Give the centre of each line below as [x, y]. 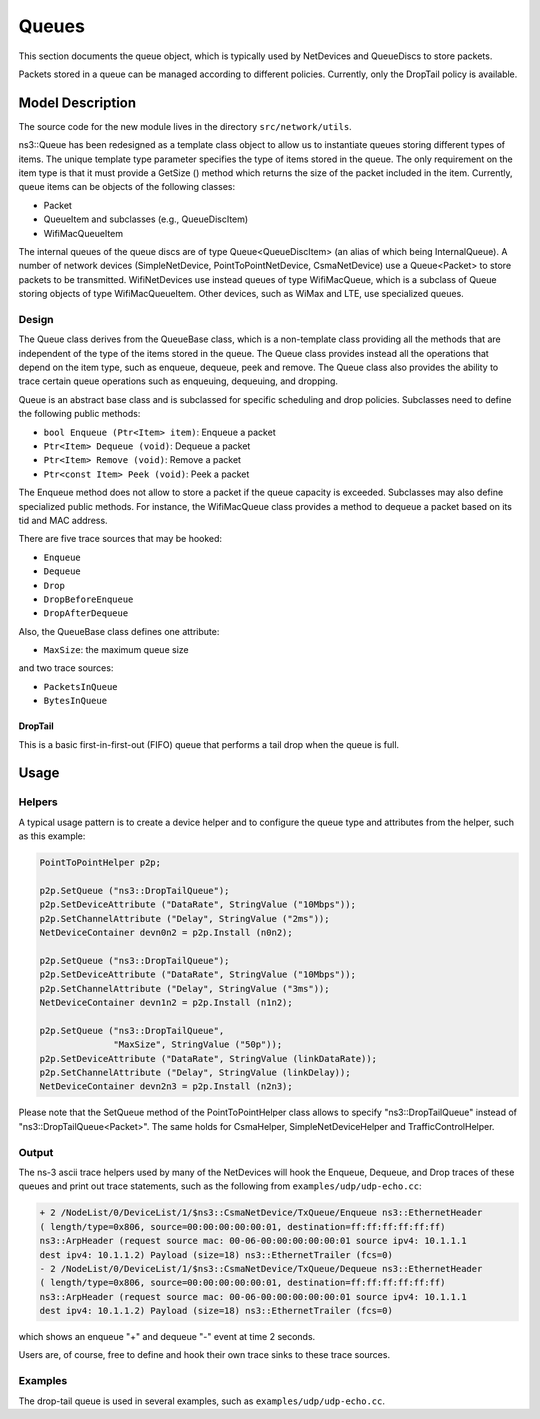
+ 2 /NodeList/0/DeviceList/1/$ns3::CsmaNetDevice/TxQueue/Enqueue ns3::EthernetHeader [261, 1213]
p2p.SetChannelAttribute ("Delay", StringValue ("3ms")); [184, 988]
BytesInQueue [75, 701]
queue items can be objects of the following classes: [126, 187]
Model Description [77, 102]
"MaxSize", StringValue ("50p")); [198, 1044]
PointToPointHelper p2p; [100, 863]
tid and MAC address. [63, 520]
